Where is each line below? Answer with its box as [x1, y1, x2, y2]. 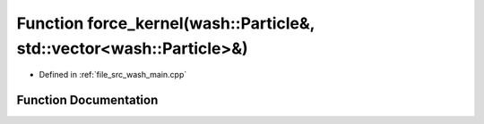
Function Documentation [16, 93, 159, 108]
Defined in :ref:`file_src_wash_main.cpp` [39, 70, 187, 80]
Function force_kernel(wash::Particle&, [16, 13, 315, 33]
